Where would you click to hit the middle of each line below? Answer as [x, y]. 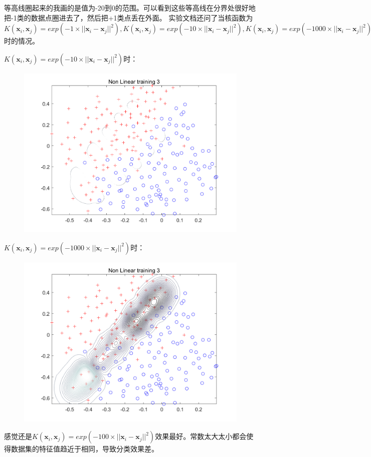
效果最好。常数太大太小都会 [201, 436]
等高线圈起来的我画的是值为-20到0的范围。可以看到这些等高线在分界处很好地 [130, 8]
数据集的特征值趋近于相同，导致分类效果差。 [84, 449]
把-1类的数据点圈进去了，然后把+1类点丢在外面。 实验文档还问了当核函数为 [129, 17]
